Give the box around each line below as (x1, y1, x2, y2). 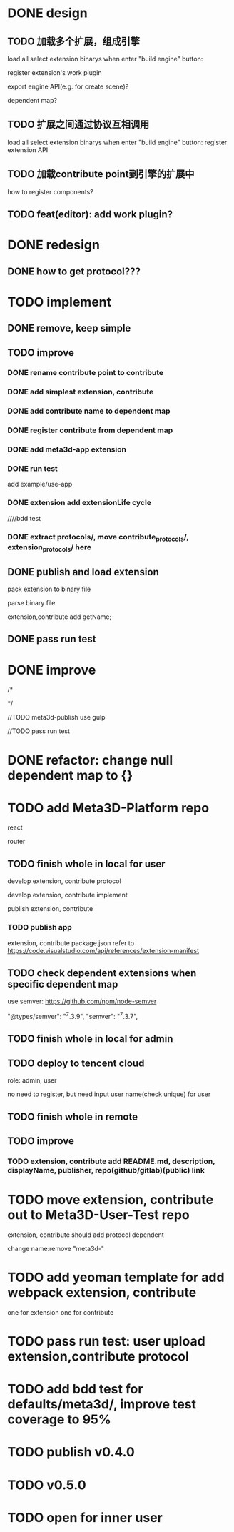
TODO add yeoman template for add (7, 1270, 225, 1285)
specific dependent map (7, 978, 118, 990)
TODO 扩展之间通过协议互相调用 (7, 119, 150, 131)
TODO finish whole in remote (7, 1110, 138, 1123)
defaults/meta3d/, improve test (7, 1396, 197, 1413)
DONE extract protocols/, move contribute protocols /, (7, 532, 189, 543)
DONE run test (7, 464, 58, 474)
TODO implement (7, 294, 112, 310)
